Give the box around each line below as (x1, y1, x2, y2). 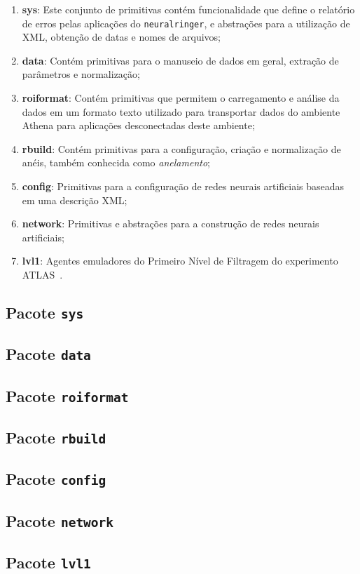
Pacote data (6, 343, 91, 365)
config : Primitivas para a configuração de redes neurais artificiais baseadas (22, 179, 345, 193)
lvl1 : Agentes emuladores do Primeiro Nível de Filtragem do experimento (22, 253, 338, 268)
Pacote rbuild (6, 427, 106, 448)
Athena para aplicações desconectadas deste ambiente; (22, 118, 255, 133)
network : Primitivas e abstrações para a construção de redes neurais (22, 216, 319, 231)
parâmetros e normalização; (22, 67, 140, 81)
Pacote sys (6, 301, 84, 323)
